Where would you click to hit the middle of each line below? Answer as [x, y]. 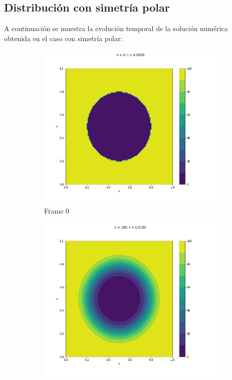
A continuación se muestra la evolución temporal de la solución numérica [116, 28]
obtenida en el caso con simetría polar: [63, 38]
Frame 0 [57, 210]
